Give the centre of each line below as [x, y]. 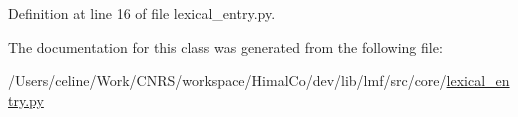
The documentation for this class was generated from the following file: [225, 46]
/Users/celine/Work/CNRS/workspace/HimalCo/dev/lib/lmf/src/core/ [227, 80]
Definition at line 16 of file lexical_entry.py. [142, 13]
